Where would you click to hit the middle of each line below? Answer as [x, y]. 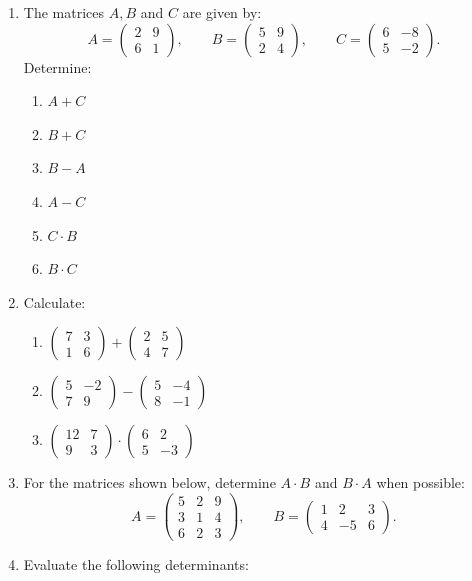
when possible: [420, 482]
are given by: [222, 12]
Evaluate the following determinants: [136, 564]
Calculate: [54, 301]
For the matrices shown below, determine [149, 482]
